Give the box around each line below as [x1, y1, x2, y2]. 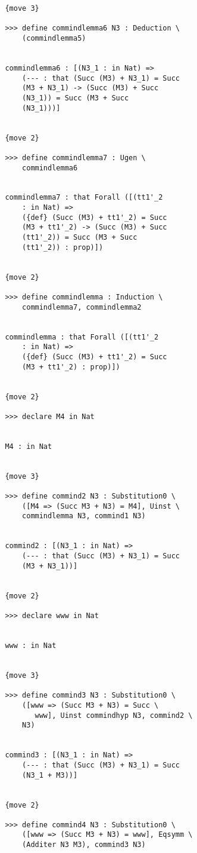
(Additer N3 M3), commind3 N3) [22, 840, 146, 849]
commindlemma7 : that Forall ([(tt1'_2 [5, 193, 163, 202]
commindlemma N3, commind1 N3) [22, 512, 146, 521]
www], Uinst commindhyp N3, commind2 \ [35, 711, 193, 720]
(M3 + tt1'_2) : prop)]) [22, 362, 120, 371]
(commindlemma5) [22, 33, 86, 42]
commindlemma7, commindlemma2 [22, 302, 142, 311]
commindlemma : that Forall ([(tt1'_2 [5, 332, 159, 341]
